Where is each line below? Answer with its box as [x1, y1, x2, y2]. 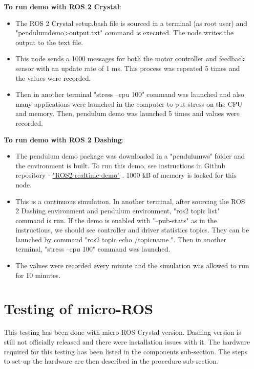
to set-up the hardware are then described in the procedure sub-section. [4, 356, 218, 366]
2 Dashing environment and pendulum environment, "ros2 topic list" [15, 206, 220, 216]
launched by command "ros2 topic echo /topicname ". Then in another [15, 234, 227, 244]
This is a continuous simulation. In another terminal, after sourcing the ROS [15, 196, 245, 206]
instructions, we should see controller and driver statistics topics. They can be [15, 225, 249, 235]
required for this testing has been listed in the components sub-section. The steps [4, 346, 248, 356]
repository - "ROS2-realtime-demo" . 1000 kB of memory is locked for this [15, 170, 237, 180]
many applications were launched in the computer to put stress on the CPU [15, 98, 243, 109]
